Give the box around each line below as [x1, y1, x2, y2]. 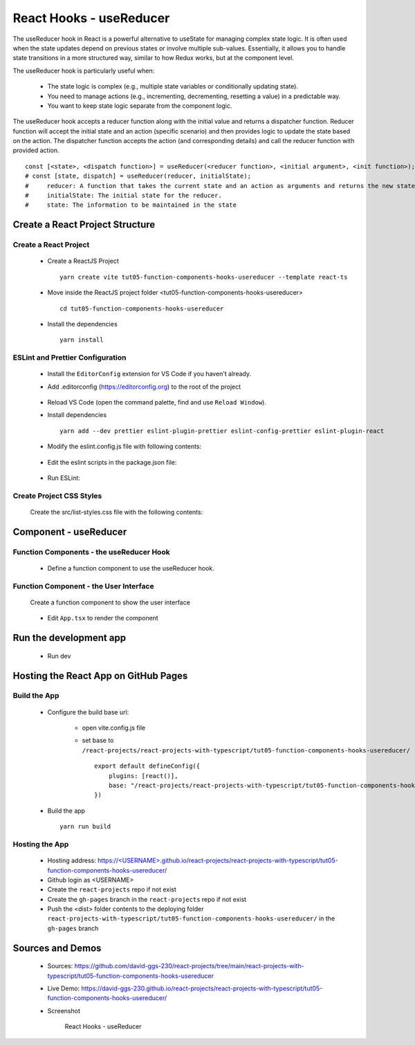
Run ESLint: [47, 474, 81, 482]
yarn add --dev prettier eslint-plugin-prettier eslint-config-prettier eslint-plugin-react [59, 427, 385, 435]
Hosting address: [47, 856, 96, 864]
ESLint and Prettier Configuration [12, 353, 127, 362]
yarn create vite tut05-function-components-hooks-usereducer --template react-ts [59, 273, 348, 281]
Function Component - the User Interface [12, 581, 155, 591]
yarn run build [59, 823, 111, 831]
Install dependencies [47, 411, 107, 419]
